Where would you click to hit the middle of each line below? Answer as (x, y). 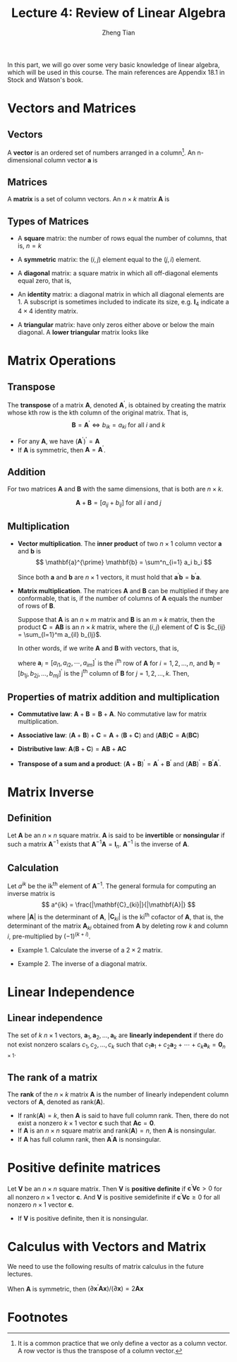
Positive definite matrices (84, 1167)
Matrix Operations (62, 361)
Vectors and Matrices (72, 108)
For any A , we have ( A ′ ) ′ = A (59, 441)
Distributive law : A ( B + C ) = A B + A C (72, 749)
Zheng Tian (119, 32)
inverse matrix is (31, 893)
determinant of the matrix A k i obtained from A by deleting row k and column (118, 927)
